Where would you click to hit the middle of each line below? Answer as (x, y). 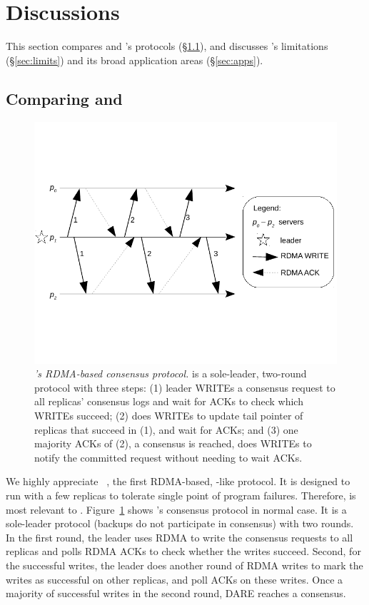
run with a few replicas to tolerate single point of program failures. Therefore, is (181, 495)
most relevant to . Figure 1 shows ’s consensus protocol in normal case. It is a (176, 509)
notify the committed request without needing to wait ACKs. (168, 457)
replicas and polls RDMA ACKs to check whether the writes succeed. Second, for (183, 551)
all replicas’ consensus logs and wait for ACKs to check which (169, 401)
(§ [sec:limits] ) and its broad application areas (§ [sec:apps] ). (135, 60)
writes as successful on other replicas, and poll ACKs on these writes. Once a (175, 579)
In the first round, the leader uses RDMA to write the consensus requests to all (180, 537)
